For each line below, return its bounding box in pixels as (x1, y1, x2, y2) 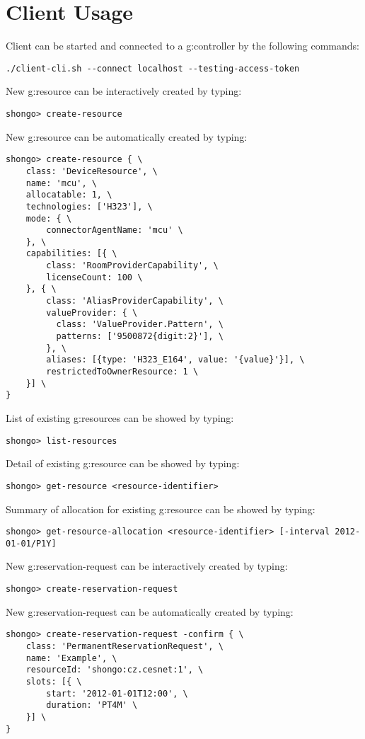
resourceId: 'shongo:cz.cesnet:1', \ (25, 665, 204, 675)
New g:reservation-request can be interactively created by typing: (6, 558, 288, 573)
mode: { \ (25, 213, 72, 224)
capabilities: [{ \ (25, 248, 117, 259)
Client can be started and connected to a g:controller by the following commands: (6, 38, 359, 53)
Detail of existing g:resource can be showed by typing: (6, 456, 240, 471)
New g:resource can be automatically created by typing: (6, 129, 248, 144)
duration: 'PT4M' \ (46, 700, 138, 711)
